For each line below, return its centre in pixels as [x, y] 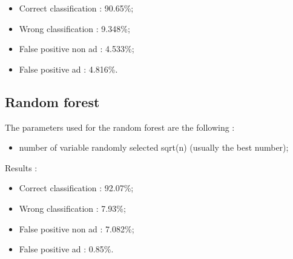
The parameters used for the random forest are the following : [120, 127]
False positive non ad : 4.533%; [77, 49]
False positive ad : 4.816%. [68, 69]
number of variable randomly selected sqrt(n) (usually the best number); [154, 147]
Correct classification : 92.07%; [76, 188]
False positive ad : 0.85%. [66, 249]
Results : [21, 167]
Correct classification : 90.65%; [76, 8]
